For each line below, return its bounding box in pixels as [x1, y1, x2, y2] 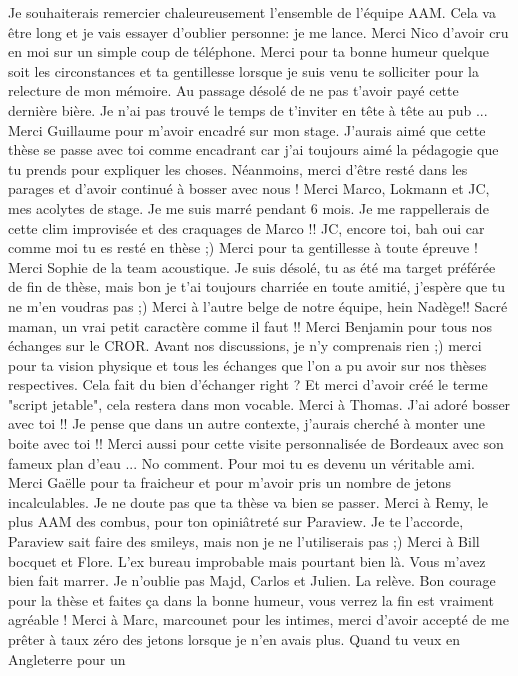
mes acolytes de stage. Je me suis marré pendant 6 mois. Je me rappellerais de [8, 197, 489, 218]
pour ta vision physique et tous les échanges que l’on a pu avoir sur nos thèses [8, 354, 487, 375]
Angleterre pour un [8, 648, 126, 669]
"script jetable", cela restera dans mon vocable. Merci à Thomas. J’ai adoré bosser [8, 393, 511, 414]
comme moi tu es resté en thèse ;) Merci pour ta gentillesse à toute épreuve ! [8, 237, 478, 258]
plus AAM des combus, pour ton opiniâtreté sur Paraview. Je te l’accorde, [8, 511, 464, 532]
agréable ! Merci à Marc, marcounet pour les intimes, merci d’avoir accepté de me [8, 609, 509, 630]
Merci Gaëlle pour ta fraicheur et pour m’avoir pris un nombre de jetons [8, 472, 452, 493]
